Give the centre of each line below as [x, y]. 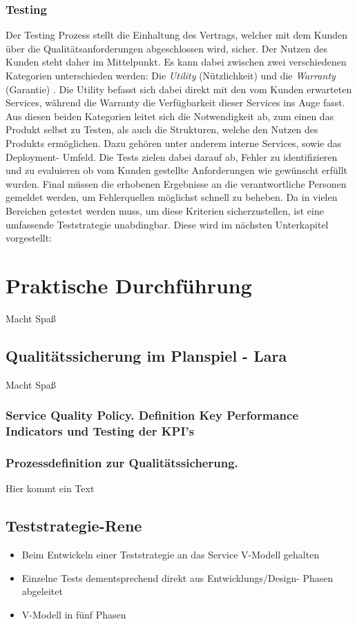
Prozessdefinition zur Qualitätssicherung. [122, 462]
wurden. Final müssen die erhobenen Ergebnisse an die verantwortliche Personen [176, 183]
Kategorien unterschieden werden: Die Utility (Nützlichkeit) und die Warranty [171, 75]
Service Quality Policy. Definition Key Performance [152, 415]
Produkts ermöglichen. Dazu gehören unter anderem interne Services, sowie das [174, 143]
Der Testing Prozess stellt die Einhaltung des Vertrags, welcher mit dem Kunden [177, 35]
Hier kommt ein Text [50, 488]
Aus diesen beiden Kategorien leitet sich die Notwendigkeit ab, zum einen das [170, 116]
